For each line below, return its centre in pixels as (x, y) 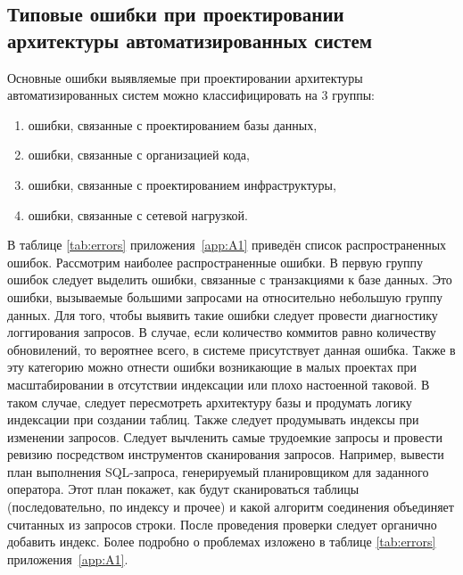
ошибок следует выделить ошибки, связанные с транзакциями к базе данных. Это (230, 279)
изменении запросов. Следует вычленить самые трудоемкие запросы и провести (225, 436)
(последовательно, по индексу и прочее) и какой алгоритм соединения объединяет (231, 507)
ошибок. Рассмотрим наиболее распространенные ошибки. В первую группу (215, 262)
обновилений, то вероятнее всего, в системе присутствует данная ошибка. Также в (231, 349)
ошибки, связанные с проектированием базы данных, (173, 124)
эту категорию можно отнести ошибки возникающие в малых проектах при (212, 367)
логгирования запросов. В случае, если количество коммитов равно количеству (222, 332)
